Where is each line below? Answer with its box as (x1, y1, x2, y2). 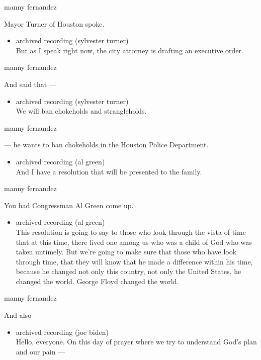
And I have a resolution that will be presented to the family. (16, 166, 202, 176)
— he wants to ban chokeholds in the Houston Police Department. (4, 139, 209, 150)
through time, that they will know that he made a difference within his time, (16, 256, 253, 266)
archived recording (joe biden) (16, 326, 109, 337)
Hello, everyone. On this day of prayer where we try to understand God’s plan (16, 336, 257, 347)
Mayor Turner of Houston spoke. (4, 18, 105, 29)
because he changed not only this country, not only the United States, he (16, 266, 241, 277)
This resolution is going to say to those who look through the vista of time (16, 226, 246, 237)
